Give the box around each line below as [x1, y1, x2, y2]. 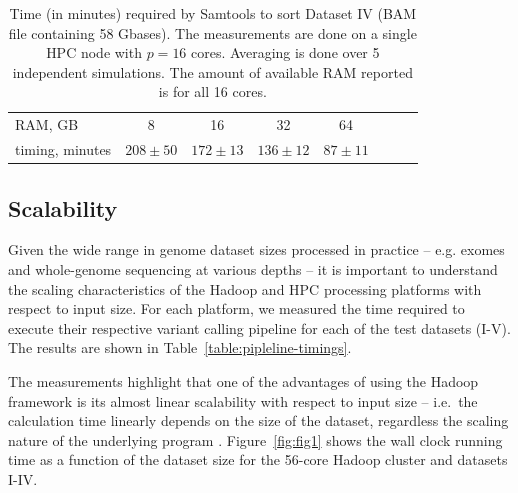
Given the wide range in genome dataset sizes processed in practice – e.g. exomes [8, 239, 505, 260]
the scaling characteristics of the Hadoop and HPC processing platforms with [8, 278, 482, 299]
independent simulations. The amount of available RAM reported [12, 61, 413, 82]
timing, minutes [15, 139, 112, 160]
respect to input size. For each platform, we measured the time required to [8, 298, 465, 319]
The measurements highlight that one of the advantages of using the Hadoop [8, 370, 479, 391]
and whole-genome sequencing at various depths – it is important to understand [8, 258, 498, 279]
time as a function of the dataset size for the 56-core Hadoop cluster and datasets [8, 449, 508, 470]
